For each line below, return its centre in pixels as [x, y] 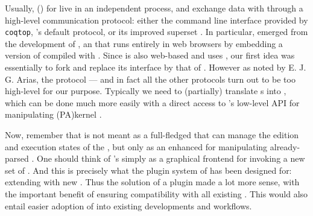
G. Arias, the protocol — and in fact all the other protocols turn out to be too [150, 79]
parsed [17, 158]
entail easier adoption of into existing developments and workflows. [128, 205]
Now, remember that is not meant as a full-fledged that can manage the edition [152, 135]
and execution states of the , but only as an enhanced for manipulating [136, 146]
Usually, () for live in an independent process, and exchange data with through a [154, 8]
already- [285, 146]
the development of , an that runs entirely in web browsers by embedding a [144, 43]
